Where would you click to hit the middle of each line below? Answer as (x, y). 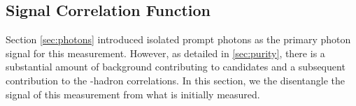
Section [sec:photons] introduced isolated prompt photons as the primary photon (178, 39)
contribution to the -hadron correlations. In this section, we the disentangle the (176, 80)
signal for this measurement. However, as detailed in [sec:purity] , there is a (165, 53)
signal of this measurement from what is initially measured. (133, 94)
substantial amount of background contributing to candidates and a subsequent (176, 67)
